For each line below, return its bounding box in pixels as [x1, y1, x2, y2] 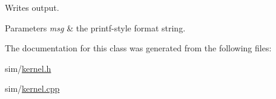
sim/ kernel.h [5, 62, 51, 74]
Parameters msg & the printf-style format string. [5, 21, 186, 34]
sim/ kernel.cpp [5, 82, 60, 95]
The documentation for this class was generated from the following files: [5, 42, 272, 54]
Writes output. [5, 1, 59, 13]
